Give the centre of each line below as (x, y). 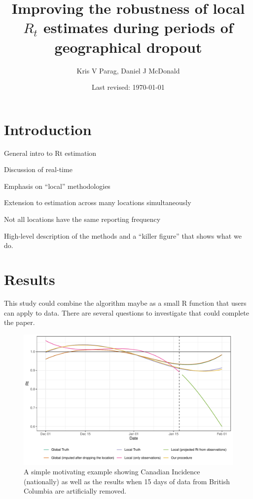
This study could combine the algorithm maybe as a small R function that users (125, 303)
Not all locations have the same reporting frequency (82, 219)
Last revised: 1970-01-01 (128, 87)
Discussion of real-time (38, 169)
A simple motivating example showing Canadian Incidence (112, 472)
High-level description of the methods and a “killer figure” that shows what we (123, 235)
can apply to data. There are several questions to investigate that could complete (126, 312)
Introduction (48, 129)
